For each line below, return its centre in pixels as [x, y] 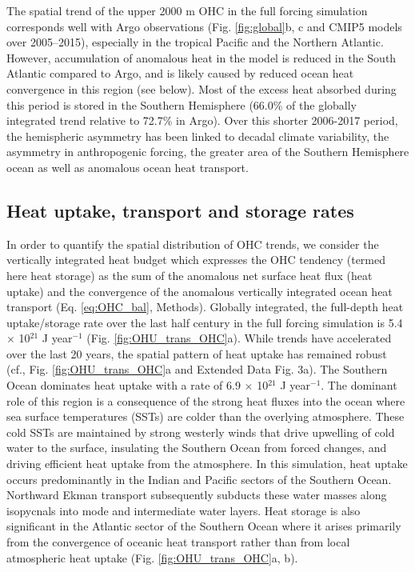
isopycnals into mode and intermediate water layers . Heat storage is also [184, 510]
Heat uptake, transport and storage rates [180, 210]
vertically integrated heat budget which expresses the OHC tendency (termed [196, 260]
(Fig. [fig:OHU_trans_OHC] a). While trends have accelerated [239, 338]
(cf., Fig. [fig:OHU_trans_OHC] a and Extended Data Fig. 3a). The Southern [197, 369]
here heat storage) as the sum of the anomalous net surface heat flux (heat [190, 275]
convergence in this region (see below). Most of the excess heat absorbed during [202, 88]
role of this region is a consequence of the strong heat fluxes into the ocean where [206, 400]
